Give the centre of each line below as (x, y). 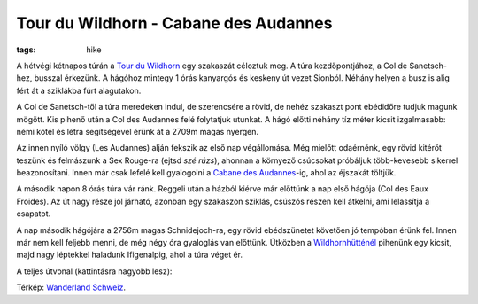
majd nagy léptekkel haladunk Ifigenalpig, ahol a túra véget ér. (130, 255)
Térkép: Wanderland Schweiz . (71, 287)
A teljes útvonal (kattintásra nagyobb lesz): (94, 271)
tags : (26, 50)
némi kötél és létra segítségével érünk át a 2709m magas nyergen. (138, 131)
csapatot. (34, 214)
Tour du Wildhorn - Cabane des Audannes (174, 23)
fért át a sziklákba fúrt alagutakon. (79, 90)
